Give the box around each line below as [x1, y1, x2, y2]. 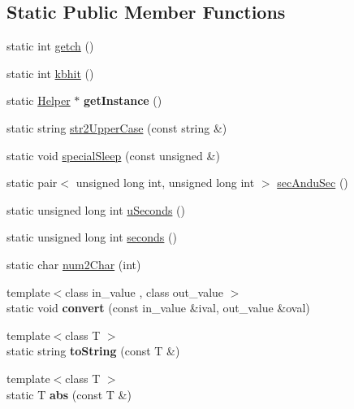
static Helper [6, 92, 71, 109]
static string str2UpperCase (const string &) [6, 119, 227, 136]
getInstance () [84, 92, 162, 109]
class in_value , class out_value [65, 283, 224, 300]
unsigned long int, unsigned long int [76, 174, 255, 191]
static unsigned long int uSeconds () [6, 201, 185, 218]
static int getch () [6, 37, 94, 54]
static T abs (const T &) [6, 385, 132, 402]
